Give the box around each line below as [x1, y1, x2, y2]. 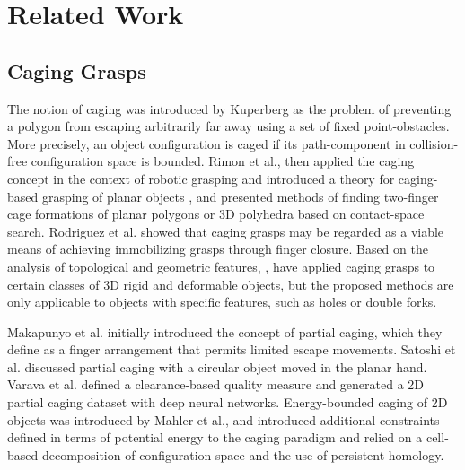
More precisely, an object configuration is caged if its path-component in [7, 134, 406, 152]
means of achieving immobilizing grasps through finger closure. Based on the [7, 239, 428, 258]
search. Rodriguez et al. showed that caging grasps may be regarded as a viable [7, 222, 444, 240]
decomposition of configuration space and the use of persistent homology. [41, 445, 444, 464]
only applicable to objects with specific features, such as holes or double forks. [7, 292, 437, 311]
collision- [409, 134, 459, 152]
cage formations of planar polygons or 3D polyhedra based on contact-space [7, 205, 425, 223]
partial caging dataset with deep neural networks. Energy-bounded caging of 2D [7, 393, 448, 412]
